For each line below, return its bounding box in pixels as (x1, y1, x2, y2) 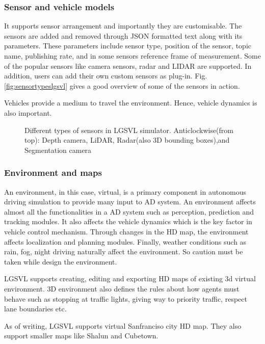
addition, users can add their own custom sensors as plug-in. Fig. (4, 70, 207, 81)
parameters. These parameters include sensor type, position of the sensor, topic (4, 40, 251, 51)
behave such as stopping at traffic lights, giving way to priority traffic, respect (4, 293, 247, 304)
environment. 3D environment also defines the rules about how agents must (4, 283, 240, 294)
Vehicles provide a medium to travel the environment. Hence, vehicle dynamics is (4, 97, 257, 108)
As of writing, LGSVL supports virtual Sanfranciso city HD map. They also (4, 320, 242, 331)
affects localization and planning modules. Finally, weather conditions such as (4, 236, 247, 247)
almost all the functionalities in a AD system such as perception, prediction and (4, 206, 254, 217)
